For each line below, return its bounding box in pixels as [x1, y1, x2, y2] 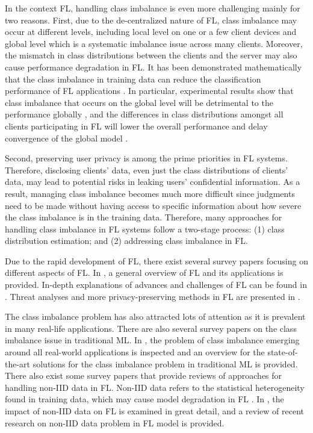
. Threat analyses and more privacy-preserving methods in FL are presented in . [5, 290, 300, 302]
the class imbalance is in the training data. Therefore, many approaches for [5, 211, 282, 223]
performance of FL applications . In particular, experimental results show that [5, 84, 294, 97]
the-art [5, 357, 31, 370]
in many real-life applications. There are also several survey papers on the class [5, 322, 297, 334]
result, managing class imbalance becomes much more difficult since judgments [5, 187, 295, 199]
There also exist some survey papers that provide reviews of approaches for [5, 369, 282, 382]
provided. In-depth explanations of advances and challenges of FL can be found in [5, 278, 307, 291]
